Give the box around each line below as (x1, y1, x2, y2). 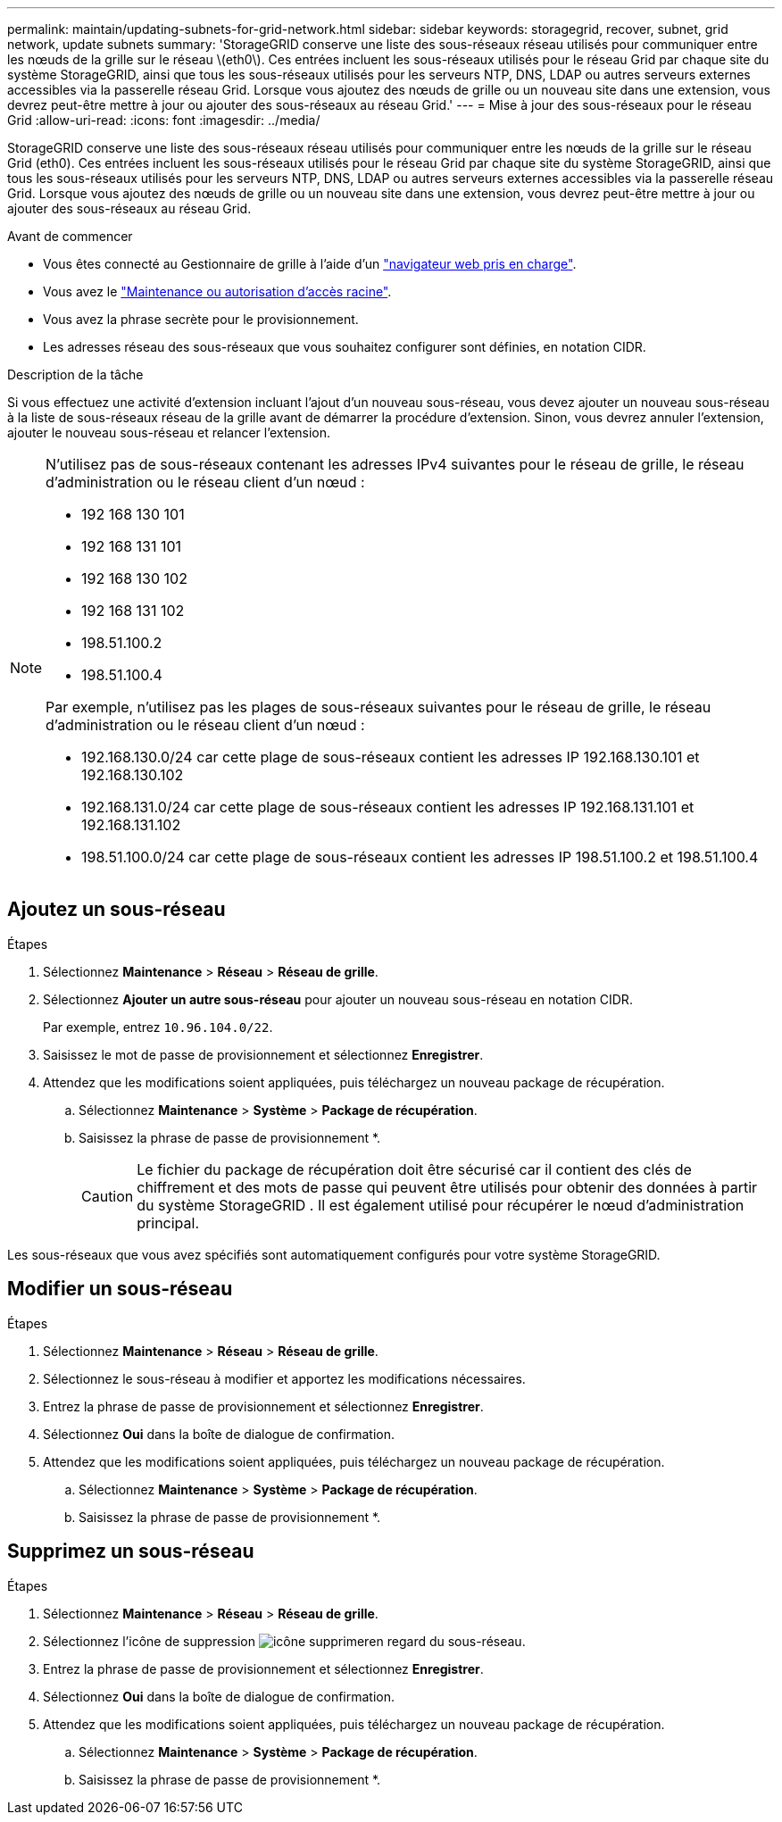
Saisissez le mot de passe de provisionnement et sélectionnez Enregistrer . (43, 1046, 484, 1062)
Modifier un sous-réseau (7, 1277, 233, 1301)
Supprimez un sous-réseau (7, 1540, 254, 1563)
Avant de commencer (7, 229, 133, 244)
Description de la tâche (7, 367, 144, 382)
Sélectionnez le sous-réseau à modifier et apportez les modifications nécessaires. (43, 1370, 526, 1386)
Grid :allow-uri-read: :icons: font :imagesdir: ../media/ (7, 112, 320, 128)
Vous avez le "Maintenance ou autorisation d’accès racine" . (43, 284, 392, 299)
